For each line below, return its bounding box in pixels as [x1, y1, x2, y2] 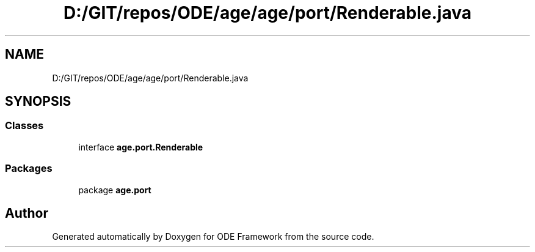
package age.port [78, 184, 151, 195]
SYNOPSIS [5, 94, 71, 109]
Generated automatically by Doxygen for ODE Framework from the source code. [52, 231, 374, 242]
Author [5, 205, 48, 221]
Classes [5, 119, 44, 132]
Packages [5, 162, 53, 175]
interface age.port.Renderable [78, 141, 203, 152]
